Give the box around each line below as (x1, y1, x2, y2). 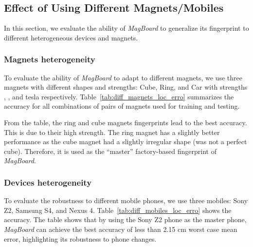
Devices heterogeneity (4, 176, 92, 188)
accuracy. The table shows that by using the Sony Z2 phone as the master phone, (4, 214, 247, 225)
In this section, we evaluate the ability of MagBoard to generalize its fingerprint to (4, 23, 249, 33)
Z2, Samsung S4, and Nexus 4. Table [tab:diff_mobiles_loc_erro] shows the (4, 205, 232, 215)
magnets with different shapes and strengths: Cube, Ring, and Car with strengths (4, 82, 248, 92)
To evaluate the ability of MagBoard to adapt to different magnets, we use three (4, 72, 242, 82)
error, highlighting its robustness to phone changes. (4, 233, 157, 244)
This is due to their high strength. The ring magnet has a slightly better (4, 127, 220, 137)
